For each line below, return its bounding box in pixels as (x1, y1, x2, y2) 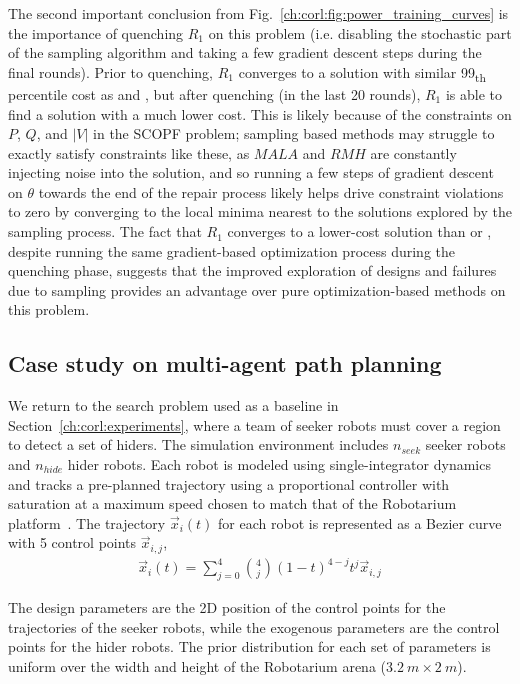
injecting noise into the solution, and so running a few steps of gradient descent (8, 162, 494, 183)
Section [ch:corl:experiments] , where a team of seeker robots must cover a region (8, 414, 501, 435)
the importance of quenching (8, 22, 184, 43)
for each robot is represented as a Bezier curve (218, 512, 502, 533)
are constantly (370, 142, 457, 163)
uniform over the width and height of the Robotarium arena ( (8, 655, 386, 676)
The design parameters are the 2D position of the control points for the (8, 597, 446, 618)
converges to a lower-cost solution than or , (227, 221, 492, 242)
